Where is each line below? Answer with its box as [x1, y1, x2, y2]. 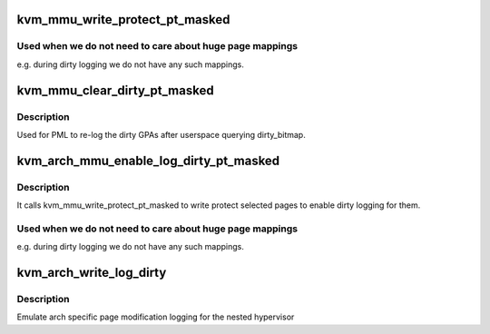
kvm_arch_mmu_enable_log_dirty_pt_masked [16, 152, 280, 168]
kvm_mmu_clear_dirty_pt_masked [16, 83, 214, 98]
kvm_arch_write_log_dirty [16, 265, 167, 280]
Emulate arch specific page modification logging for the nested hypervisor [16, 311, 295, 322]
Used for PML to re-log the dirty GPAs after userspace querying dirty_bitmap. [16, 129, 306, 140]
